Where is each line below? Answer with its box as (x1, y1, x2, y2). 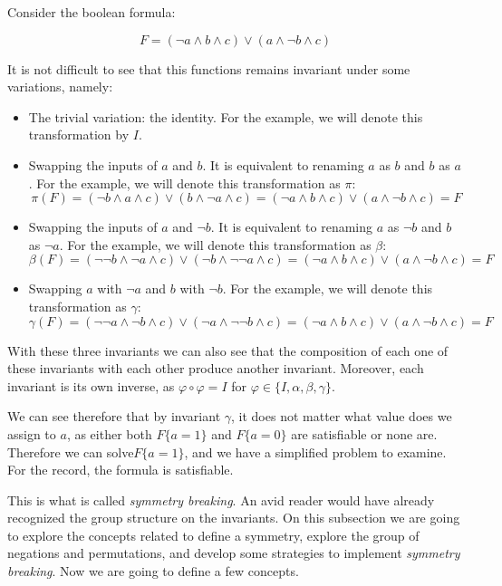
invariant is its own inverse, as (7, 376, 175, 395)
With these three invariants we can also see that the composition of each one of (7, 341, 449, 360)
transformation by (28, 125, 130, 144)
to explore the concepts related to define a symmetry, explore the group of (7, 525, 420, 544)
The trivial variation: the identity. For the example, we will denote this (28, 107, 423, 126)
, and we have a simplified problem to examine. (184, 442, 447, 461)
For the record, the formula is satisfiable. (7, 460, 234, 479)
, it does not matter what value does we (231, 407, 452, 426)
